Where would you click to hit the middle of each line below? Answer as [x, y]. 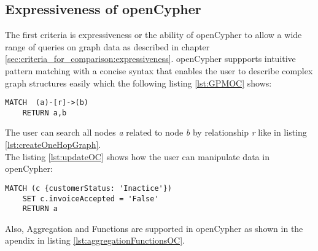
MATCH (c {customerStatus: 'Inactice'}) [89, 188]
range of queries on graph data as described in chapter [107, 46]
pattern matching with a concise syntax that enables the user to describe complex [159, 70]
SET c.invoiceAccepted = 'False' [91, 199]
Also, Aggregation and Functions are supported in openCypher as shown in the [154, 228]
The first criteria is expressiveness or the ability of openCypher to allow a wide [153, 35]
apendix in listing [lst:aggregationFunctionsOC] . [95, 240]
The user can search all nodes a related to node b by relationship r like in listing [156, 132]
